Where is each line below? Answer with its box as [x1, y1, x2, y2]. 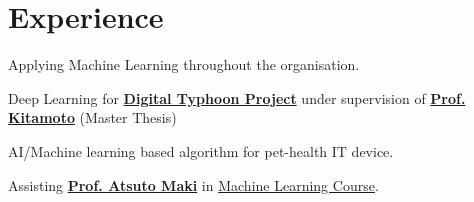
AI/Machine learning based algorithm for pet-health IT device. [8, 140, 394, 161]
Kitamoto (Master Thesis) [8, 107, 177, 128]
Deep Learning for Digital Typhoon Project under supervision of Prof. [8, 87, 466, 108]
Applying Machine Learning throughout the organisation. [8, 54, 360, 75]
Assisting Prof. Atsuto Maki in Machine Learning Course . [8, 174, 379, 195]
